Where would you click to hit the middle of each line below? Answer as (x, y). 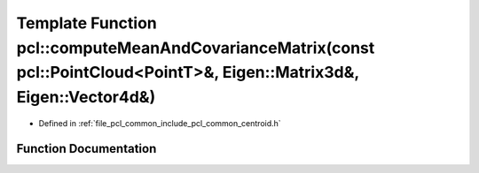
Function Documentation (86, 149)
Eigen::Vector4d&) (86, 98)
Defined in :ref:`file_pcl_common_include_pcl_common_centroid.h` (160, 123)
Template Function (86, 23)
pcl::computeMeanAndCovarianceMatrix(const (196, 48)
